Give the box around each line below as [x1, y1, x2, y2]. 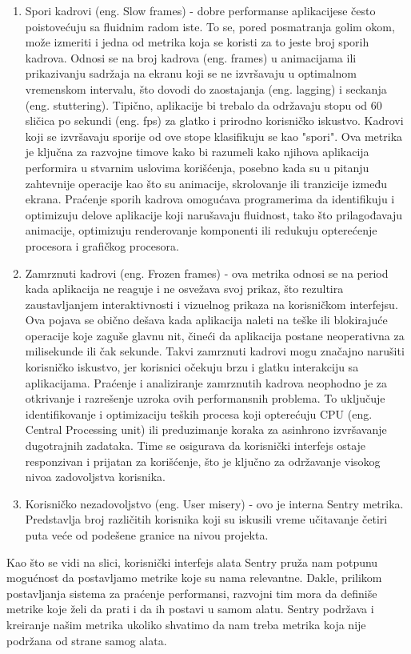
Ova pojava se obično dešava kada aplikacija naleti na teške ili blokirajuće [25, 311, 388, 328]
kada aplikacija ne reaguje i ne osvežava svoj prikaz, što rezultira [25, 280, 344, 297]
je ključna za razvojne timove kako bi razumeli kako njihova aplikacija [25, 143, 369, 160]
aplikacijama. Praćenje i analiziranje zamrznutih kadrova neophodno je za [25, 374, 388, 391]
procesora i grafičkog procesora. [25, 237, 179, 254]
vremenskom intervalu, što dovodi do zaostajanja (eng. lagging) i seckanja [25, 80, 387, 97]
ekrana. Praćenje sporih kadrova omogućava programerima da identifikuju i [25, 191, 395, 207]
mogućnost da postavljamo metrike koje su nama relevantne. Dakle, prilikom [6, 569, 382, 586]
